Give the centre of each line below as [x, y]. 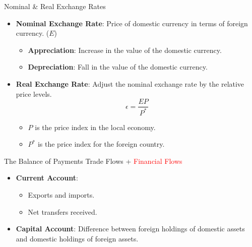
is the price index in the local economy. [95, 127]
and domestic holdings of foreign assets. [77, 238]
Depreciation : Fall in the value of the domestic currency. [118, 67]
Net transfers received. [62, 211]
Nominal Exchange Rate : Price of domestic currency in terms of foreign [132, 23]
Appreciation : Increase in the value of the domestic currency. [125, 50]
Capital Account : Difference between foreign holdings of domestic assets [130, 229]
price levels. [34, 94]
